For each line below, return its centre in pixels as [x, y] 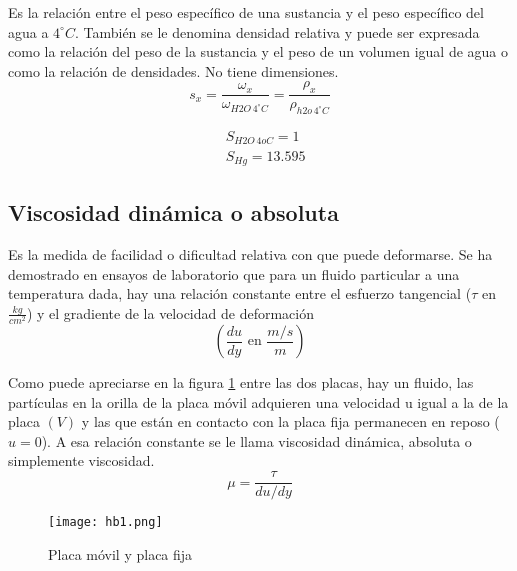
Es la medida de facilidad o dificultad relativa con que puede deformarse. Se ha [250, 254]
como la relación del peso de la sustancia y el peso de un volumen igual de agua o [258, 51]
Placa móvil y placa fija [120, 553]
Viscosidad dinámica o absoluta [173, 212]
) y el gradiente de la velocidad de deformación [170, 312]
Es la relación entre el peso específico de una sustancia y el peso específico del [246, 12]
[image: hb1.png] [105, 522]
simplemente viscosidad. [81, 460]
